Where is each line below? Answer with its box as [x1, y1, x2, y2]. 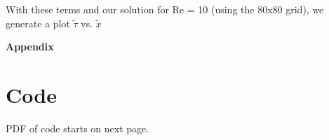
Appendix [6, 39, 54, 54]
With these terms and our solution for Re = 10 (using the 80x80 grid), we [6, 2, 324, 16]
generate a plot [6, 15, 70, 30]
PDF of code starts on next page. [6, 120, 149, 135]
